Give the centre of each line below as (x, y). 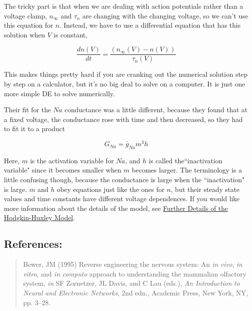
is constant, (71, 34)
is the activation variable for (72, 160)
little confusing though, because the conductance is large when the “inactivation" (124, 180)
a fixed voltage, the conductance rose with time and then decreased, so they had (123, 119)
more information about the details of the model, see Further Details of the (116, 208)
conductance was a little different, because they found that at (156, 110)
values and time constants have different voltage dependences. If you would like (122, 199)
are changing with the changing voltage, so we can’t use (165, 15)
